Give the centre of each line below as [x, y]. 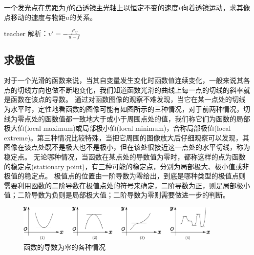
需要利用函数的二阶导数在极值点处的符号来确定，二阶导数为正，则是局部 [120, 185]
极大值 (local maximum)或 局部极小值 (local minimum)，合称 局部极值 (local [117, 128]
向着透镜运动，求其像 [216, 7]
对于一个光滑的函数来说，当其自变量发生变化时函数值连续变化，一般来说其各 [127, 80]
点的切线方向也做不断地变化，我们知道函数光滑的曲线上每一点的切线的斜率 [124, 89]
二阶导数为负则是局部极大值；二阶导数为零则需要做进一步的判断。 [123, 195]
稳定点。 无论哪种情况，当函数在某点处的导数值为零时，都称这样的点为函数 [125, 157]
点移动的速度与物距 [35, 17]
